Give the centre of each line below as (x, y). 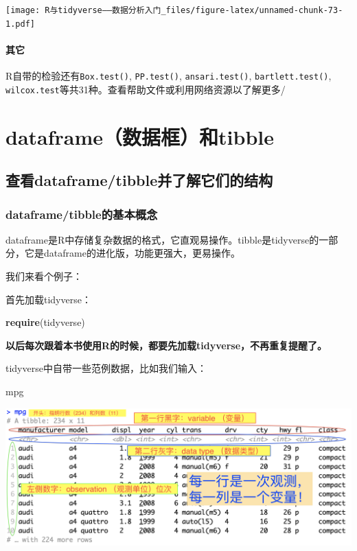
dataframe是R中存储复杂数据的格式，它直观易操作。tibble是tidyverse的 (162, 239)
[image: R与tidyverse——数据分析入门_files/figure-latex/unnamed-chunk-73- (174, 10)
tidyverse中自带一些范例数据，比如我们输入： (106, 368)
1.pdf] (20, 24)
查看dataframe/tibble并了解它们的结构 (139, 180)
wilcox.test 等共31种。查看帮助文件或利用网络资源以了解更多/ (146, 89)
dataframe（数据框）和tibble (140, 136)
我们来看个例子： (44, 275)
